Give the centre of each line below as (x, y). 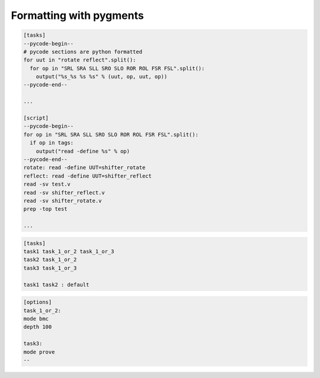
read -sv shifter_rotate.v (63, 201)
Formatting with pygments (78, 15)
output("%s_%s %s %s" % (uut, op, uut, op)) (102, 77)
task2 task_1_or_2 (50, 260)
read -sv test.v (47, 184)
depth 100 (38, 327)
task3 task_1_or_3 (50, 268)
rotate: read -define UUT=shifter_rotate (84, 168)
